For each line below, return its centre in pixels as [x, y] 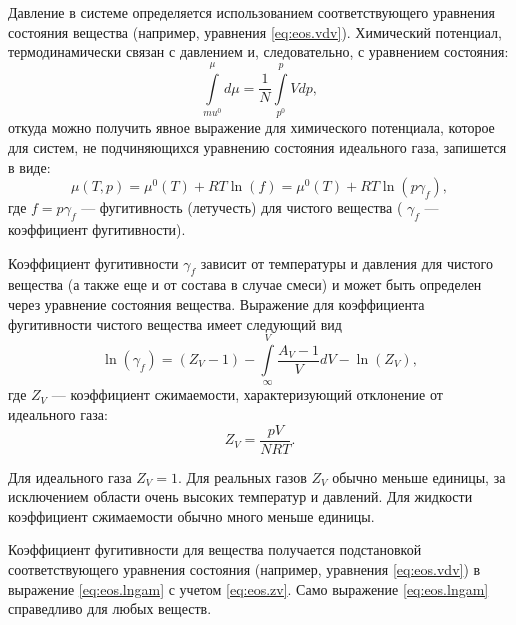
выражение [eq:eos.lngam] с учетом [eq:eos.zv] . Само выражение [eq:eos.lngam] [248, 588]
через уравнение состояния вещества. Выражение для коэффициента [216, 304]
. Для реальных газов [242, 476]
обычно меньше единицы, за [419, 476]
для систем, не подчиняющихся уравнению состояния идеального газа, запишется [257, 147]
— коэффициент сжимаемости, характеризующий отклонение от [247, 394]
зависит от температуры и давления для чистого [346, 262]
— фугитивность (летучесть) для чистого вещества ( [242, 207]
